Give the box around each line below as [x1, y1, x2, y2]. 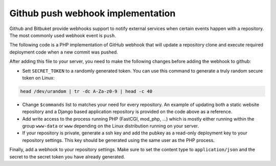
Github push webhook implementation [9, 8, 176, 19]
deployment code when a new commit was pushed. [9, 49, 119, 55]
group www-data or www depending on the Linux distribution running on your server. [22, 123, 199, 129]
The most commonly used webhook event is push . [9, 32, 116, 38]
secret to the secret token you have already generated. [9, 153, 125, 160]
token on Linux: [22, 74, 55, 81]
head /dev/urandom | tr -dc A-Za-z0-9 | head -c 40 [20, 88, 153, 94]
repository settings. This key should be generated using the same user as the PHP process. [22, 137, 215, 143]
